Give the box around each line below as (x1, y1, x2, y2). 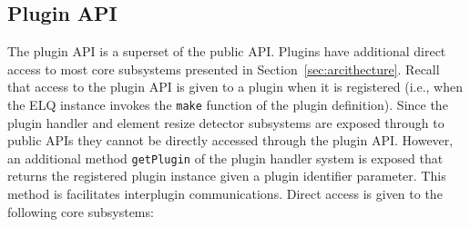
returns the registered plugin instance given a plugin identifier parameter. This (7, 166, 446, 185)
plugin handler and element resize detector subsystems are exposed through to (7, 113, 444, 132)
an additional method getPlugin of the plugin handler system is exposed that (7, 148, 444, 167)
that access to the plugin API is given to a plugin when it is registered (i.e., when (7, 77, 463, 96)
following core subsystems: (7, 202, 154, 221)
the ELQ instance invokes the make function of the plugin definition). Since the (7, 94, 448, 113)
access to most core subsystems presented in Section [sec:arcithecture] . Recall (7, 59, 440, 78)
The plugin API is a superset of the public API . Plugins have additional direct (7, 42, 446, 61)
